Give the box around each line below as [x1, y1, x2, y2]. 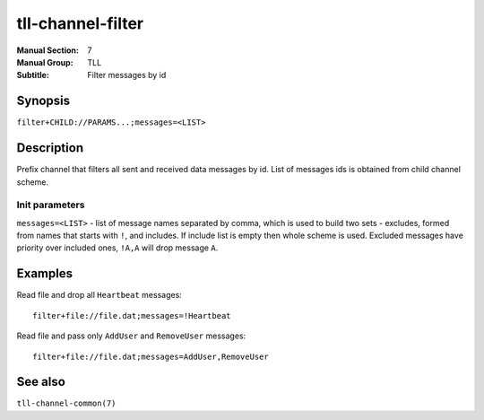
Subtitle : [16, 70, 49, 81]
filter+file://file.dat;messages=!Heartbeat [32, 311, 232, 320]
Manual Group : [16, 57, 73, 67]
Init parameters [16, 198, 85, 211]
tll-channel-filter [16, 13, 144, 33]
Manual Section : [16, 45, 80, 56]
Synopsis [16, 93, 71, 109]
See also [16, 374, 66, 389]
